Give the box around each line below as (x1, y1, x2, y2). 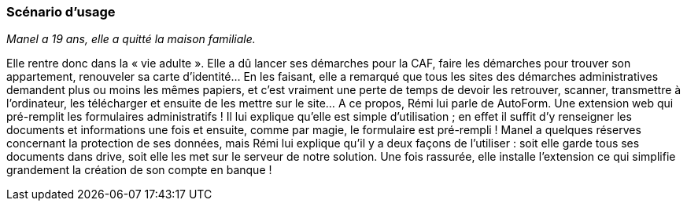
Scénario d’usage (6, 4, 116, 20)
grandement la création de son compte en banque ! (6, 163, 272, 177)
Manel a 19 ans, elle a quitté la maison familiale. (6, 32, 256, 46)
